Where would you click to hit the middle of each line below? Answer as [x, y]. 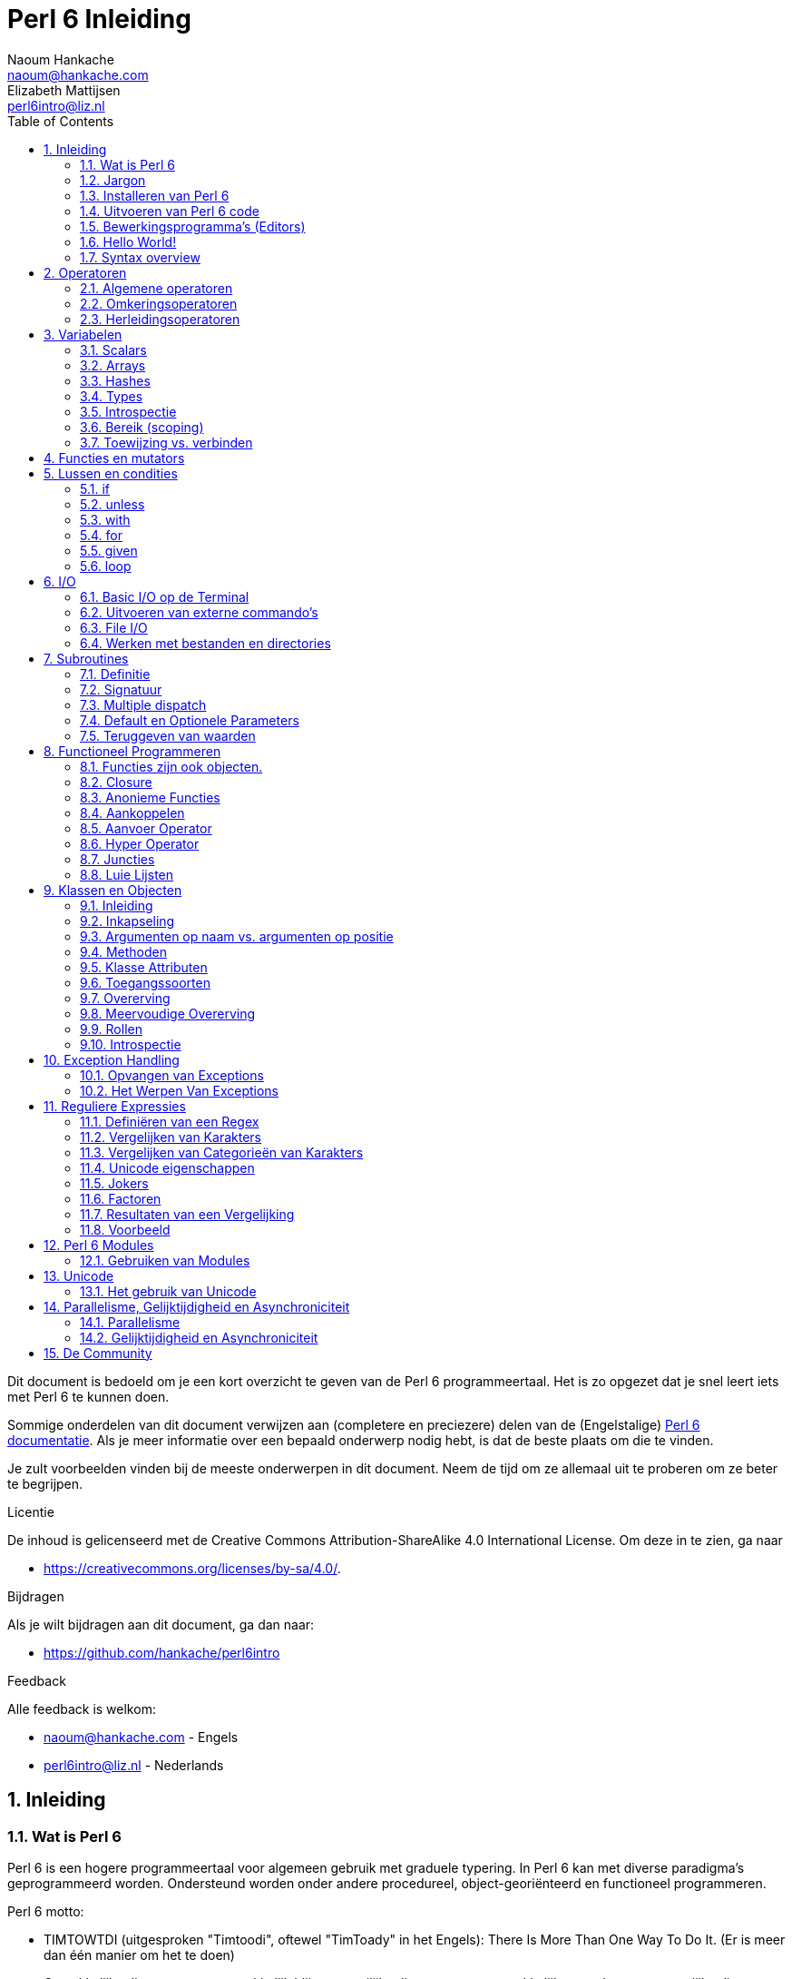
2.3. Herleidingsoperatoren [160, 319]
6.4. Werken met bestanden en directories [205, 643]
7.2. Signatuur [121, 689]
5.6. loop [106, 566]
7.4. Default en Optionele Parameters [190, 720]
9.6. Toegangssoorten [145, 982]
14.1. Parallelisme [130, 1322]
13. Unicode [79, 1275]
